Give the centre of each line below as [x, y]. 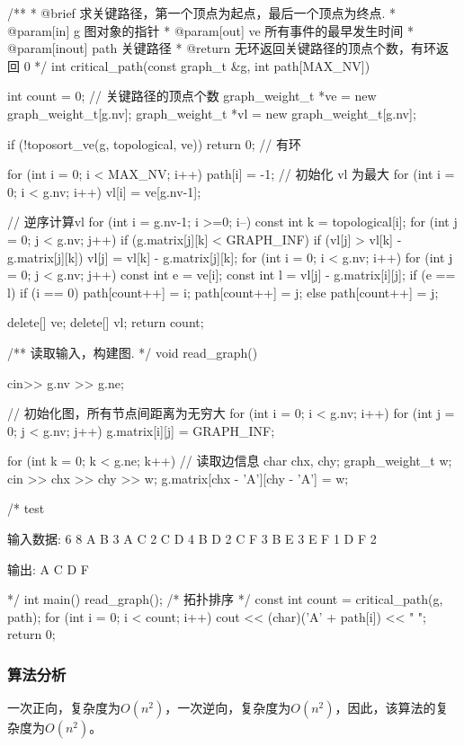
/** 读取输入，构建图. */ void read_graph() [133, 352]
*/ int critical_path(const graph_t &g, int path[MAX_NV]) [202, 65]
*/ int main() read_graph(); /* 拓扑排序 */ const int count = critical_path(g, [225, 599]
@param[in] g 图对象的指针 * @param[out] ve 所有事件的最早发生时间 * [210, 30]
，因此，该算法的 [385, 708]
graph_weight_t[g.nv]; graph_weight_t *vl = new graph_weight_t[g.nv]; [212, 113]
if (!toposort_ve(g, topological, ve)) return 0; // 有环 [154, 143]
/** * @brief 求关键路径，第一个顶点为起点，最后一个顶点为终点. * [202, 13]
